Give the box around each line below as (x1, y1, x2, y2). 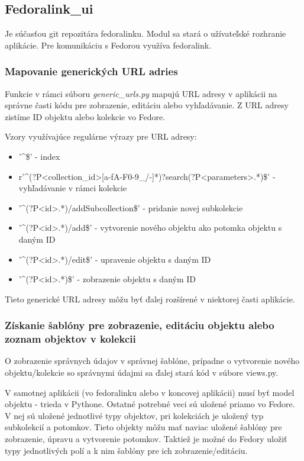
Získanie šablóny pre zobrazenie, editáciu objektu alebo (5, 318, 274, 333)
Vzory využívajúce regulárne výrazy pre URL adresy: (5, 130, 197, 143)
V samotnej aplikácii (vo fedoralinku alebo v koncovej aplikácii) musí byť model (5, 386, 295, 398)
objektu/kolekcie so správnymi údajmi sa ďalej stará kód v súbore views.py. (5, 366, 279, 379)
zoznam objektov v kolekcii (5, 331, 136, 346)
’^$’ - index (18, 150, 60, 162)
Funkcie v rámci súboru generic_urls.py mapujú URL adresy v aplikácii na (5, 87, 277, 99)
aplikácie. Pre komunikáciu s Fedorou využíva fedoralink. (5, 38, 212, 51)
